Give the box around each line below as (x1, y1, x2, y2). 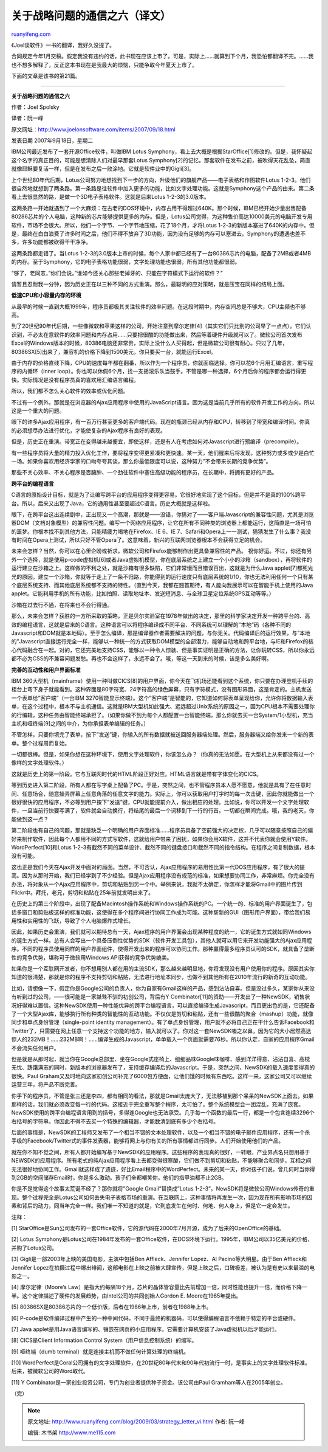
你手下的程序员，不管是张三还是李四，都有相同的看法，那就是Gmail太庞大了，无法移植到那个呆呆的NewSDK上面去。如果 (11, 1092, 314, 1099)
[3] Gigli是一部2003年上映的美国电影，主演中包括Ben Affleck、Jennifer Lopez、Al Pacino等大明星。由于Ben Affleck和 (11, 1256, 307, 1263)
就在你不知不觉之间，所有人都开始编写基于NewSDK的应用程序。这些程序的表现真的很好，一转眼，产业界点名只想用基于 (11, 1148, 310, 1155)
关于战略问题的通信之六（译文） (11, 9, 171, 22)
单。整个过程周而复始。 (11, 739, 70, 747)
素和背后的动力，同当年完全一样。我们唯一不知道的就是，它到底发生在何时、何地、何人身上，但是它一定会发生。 (11, 1202, 293, 1209)
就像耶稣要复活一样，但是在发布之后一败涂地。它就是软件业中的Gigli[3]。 (11, 165, 195, 173)
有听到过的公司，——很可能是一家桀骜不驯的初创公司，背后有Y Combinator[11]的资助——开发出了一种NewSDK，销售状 (11, 993, 310, 1000)
